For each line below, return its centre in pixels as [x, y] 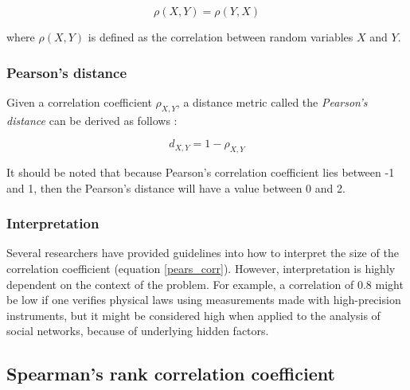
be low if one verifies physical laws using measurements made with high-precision [204, 300]
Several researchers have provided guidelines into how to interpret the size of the [203, 253]
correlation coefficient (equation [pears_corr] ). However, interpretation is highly [201, 268]
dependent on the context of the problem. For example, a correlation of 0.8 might [205, 284]
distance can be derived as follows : [92, 120]
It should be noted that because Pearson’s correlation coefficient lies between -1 [201, 172]
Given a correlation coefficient [79, 101]
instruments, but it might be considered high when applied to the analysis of [193, 315]
